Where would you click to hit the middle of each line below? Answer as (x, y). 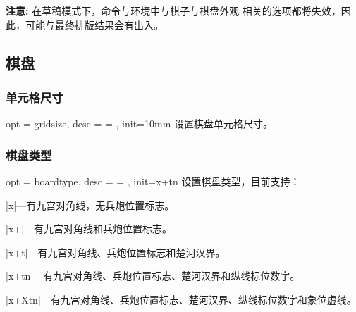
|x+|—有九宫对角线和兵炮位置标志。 (89, 229)
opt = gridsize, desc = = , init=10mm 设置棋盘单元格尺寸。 (139, 124)
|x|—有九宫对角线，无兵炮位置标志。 (90, 205)
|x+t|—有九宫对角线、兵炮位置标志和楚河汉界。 (116, 252)
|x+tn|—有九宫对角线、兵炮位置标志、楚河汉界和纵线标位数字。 (153, 276)
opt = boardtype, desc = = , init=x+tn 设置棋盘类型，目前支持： (153, 181)
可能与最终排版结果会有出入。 (94, 24)
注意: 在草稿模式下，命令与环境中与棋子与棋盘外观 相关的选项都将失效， (173, 11)
